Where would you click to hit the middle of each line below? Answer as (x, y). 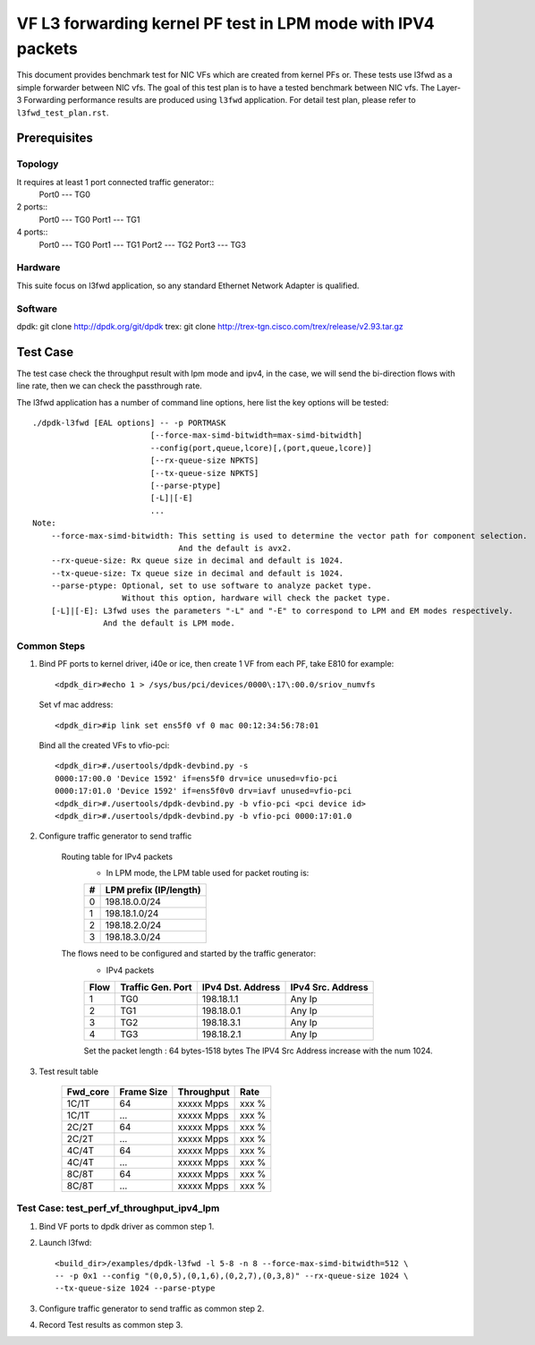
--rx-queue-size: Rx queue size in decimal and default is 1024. (197, 561)
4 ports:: (32, 232)
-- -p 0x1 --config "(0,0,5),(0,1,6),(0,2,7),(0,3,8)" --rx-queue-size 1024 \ (232, 1276)
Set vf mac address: (76, 705)
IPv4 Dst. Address (241, 987)
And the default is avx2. (235, 548)
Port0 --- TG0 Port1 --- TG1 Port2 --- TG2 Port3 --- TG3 (142, 244)
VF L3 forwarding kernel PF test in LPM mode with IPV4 (225, 23)
